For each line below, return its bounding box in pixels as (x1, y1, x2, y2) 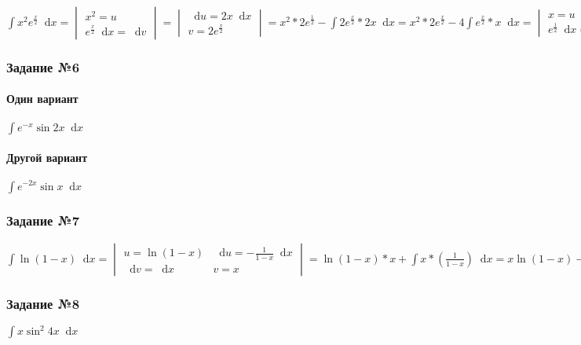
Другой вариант (6, 149, 88, 166)
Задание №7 (6, 211, 80, 230)
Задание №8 (6, 293, 80, 313)
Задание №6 (6, 57, 80, 76)
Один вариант (6, 90, 79, 107)
